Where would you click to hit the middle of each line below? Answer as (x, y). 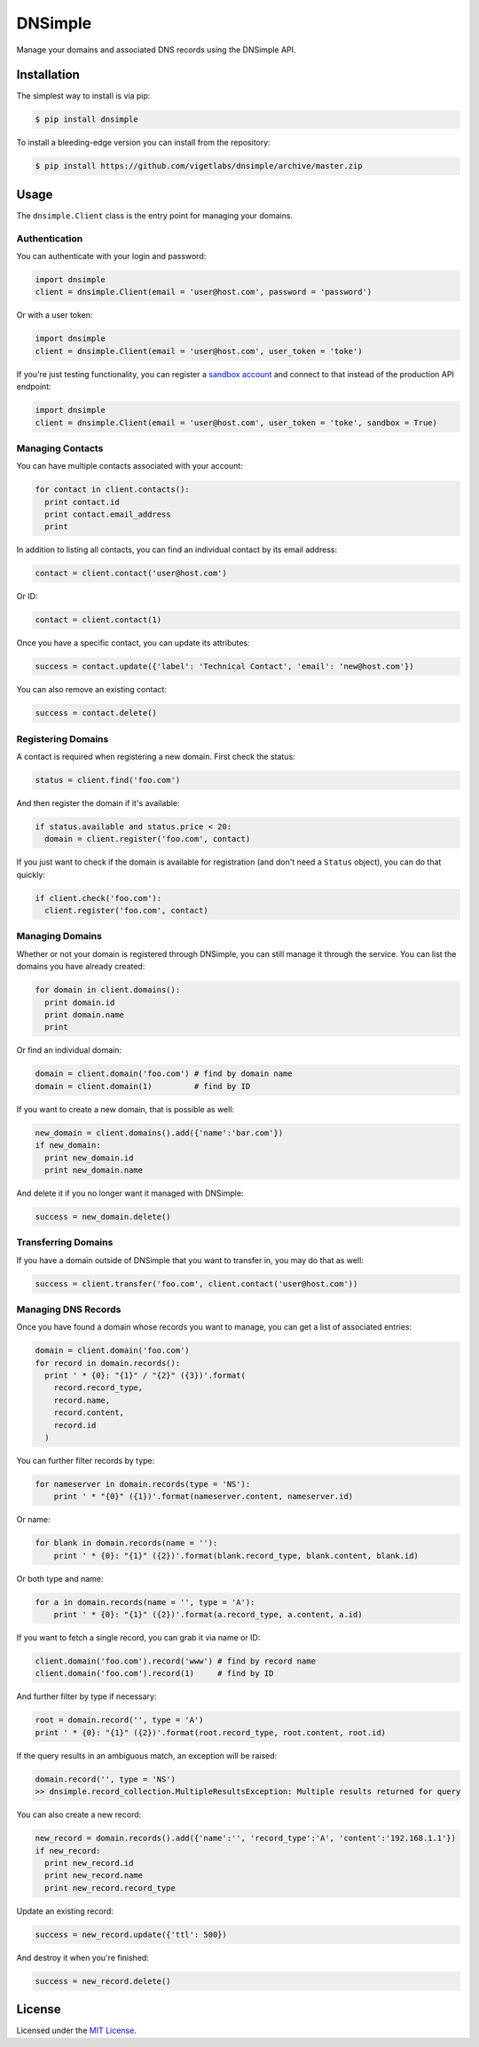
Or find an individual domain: (69, 1050)
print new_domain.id (89, 1158)
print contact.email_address (108, 514)
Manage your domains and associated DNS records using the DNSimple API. (156, 50)
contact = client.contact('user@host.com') (131, 573)
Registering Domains (63, 739)
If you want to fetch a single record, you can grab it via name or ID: (138, 1638)
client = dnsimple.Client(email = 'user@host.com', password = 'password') (204, 292)
